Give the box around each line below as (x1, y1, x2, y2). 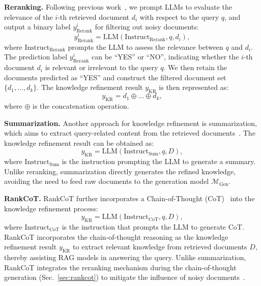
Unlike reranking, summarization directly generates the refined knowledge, (4, 166, 236, 176)
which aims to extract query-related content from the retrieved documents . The (4, 128, 255, 138)
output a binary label (4, 21, 71, 32)
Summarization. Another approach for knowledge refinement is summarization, (4, 117, 257, 128)
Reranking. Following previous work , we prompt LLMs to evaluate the (4, 2, 232, 12)
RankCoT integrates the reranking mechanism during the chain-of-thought (4, 262, 237, 272)
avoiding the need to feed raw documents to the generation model (4, 176, 209, 186)
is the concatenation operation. (33, 101, 129, 111)
